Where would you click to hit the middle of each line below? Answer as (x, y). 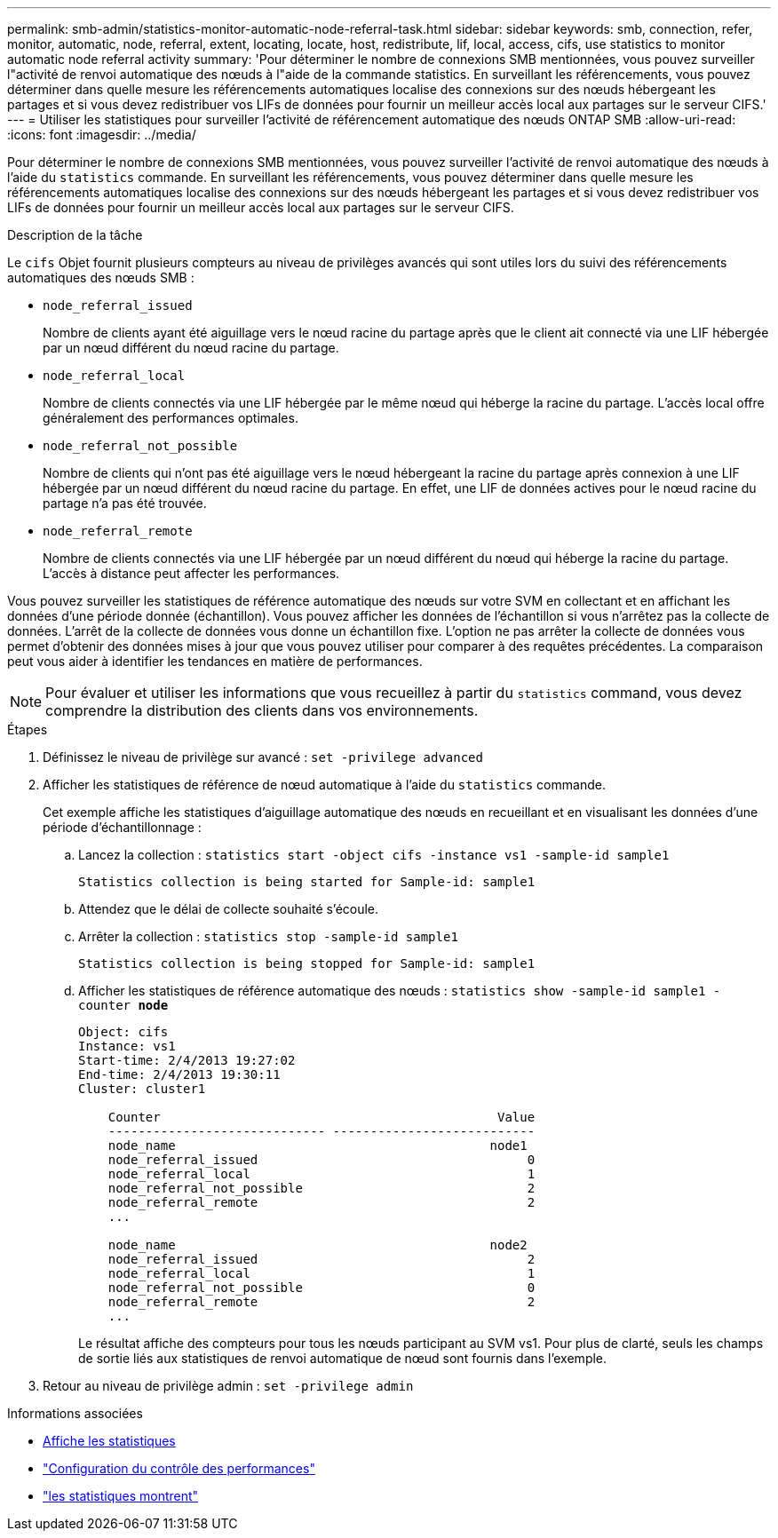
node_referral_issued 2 (322, 1259)
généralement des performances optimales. (171, 418)
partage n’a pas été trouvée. (125, 503)
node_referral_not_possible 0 (322, 1288)
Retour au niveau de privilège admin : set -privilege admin (228, 1386)
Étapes (28, 729)
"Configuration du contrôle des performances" (179, 1468)
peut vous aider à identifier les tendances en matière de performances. (215, 661)
